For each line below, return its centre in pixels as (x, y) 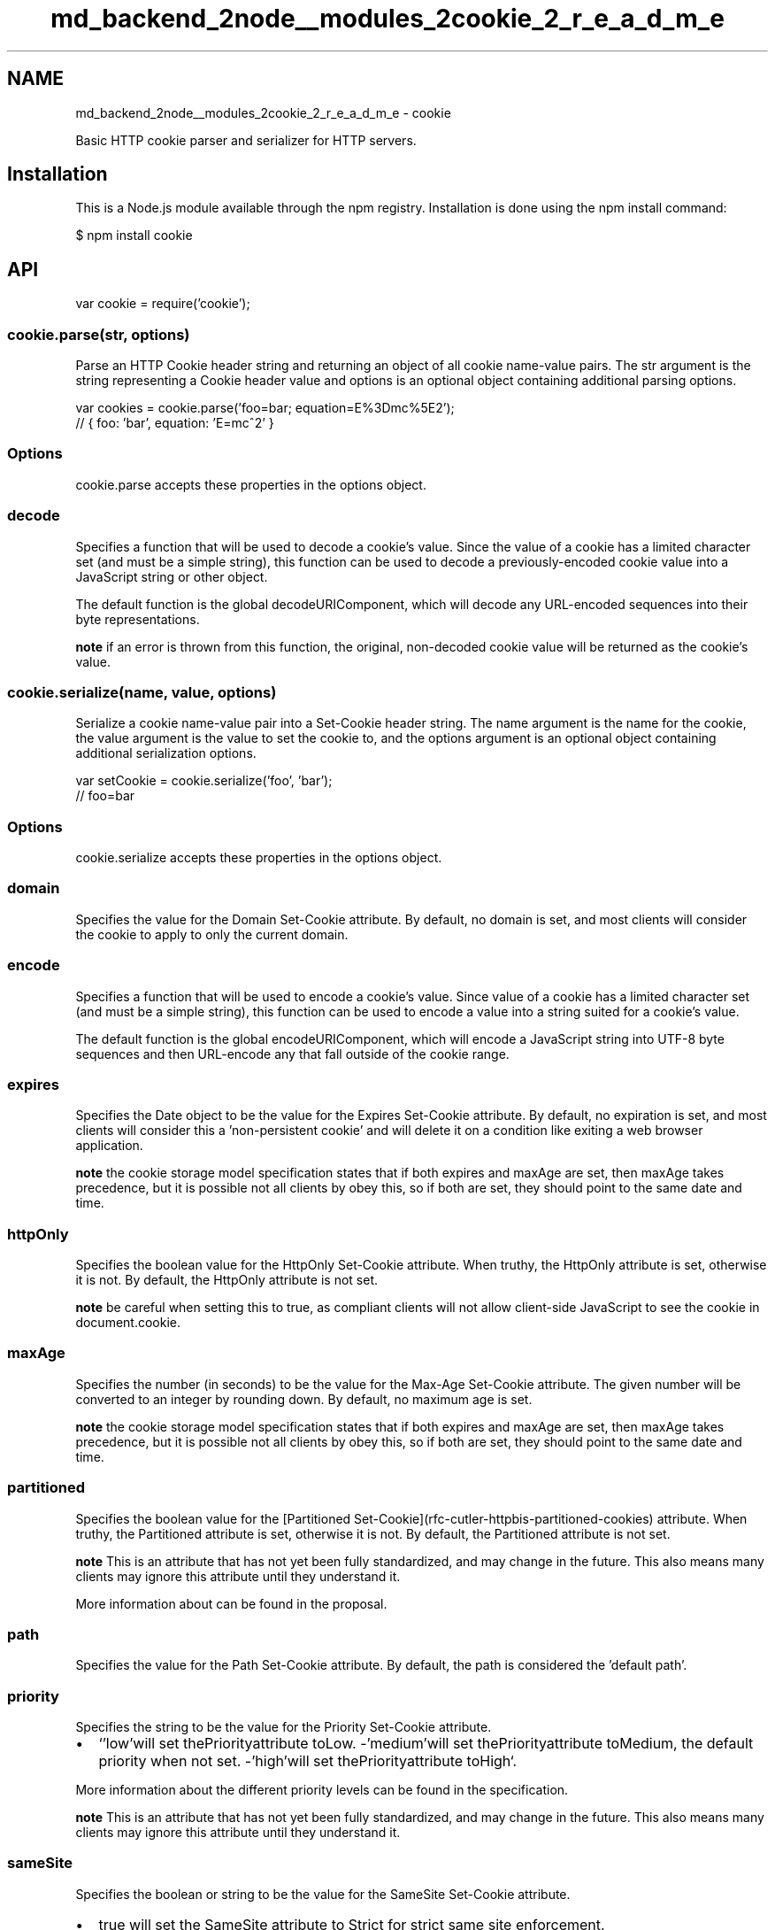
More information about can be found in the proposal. (231, 1603)
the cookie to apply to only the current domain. (212, 934)
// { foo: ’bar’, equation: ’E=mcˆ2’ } (175, 423)
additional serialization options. (166, 753)
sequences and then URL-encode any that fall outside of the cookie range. (292, 1054)
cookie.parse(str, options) (99, 334)
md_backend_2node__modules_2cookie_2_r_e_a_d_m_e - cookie (263, 112)
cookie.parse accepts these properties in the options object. (251, 484)
